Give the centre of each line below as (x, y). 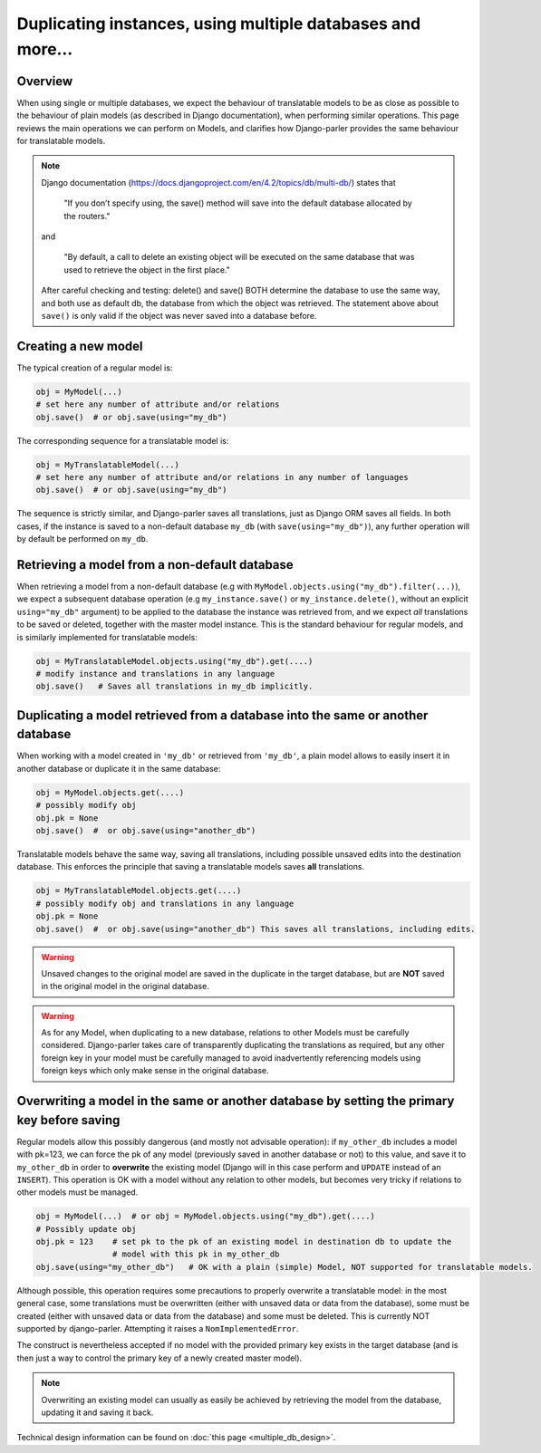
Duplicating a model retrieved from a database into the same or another (222, 715)
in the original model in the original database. (126, 986)
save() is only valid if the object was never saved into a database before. (179, 315)
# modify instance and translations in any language (155, 674)
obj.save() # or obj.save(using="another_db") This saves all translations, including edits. (256, 929)
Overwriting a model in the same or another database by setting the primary (236, 1101)
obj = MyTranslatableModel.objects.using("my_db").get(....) (174, 661)
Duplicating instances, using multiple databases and (219, 24)
